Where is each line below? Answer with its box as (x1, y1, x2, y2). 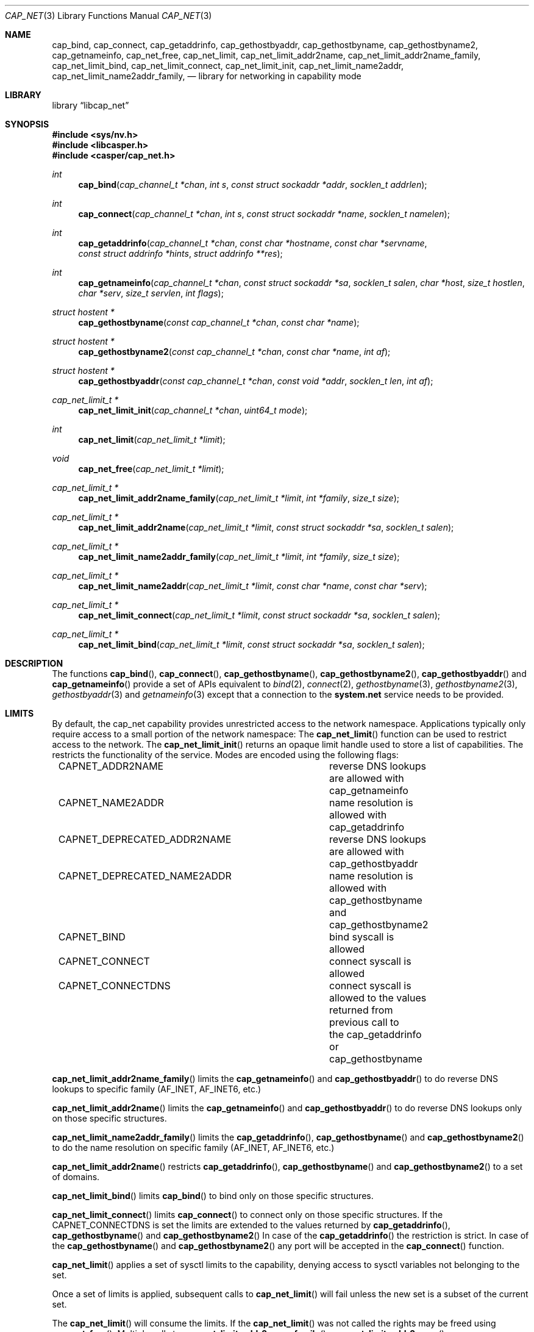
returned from (329, 1004, 393, 1016)
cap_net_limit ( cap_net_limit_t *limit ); (78, 434, 226, 445)
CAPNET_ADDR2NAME (58, 760, 164, 772)
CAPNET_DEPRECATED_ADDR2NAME (58, 833, 232, 845)
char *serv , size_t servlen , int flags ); (78, 288, 224, 298)
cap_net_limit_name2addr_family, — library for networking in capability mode (52, 71, 361, 81)
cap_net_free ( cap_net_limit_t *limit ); (78, 464, 224, 474)
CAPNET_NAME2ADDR (58, 797, 164, 809)
